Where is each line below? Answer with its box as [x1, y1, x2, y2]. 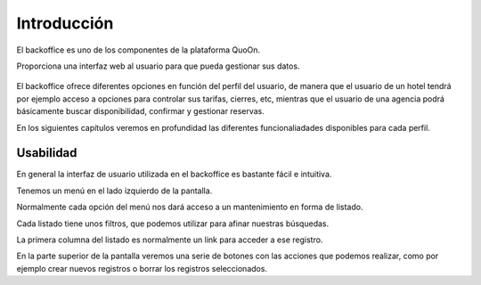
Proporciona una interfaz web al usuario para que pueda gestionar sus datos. [16, 61, 300, 71]
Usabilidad [16, 145, 77, 160]
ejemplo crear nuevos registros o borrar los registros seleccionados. [16, 263, 267, 273]
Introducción [16, 13, 114, 33]
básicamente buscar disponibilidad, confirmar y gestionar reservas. [16, 106, 265, 117]
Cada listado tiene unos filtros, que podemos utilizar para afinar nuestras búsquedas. [16, 218, 330, 229]
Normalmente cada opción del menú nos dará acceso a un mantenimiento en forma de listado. [16, 201, 363, 213]
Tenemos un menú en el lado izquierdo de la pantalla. [16, 185, 213, 196]
